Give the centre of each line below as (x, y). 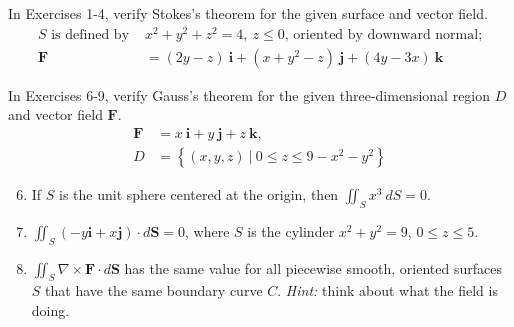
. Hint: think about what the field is (387, 290)
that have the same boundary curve (154, 290)
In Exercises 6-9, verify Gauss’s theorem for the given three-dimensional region (249, 94)
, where (207, 230)
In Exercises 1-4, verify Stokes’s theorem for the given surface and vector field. (248, 13)
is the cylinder (291, 230)
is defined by (90, 34)
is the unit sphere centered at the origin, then (199, 193)
